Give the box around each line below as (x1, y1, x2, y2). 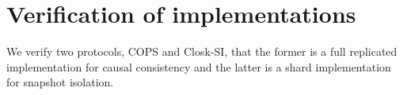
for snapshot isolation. (6, 74, 114, 90)
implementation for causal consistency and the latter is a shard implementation (6, 58, 391, 75)
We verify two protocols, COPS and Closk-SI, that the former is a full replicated (6, 43, 397, 60)
